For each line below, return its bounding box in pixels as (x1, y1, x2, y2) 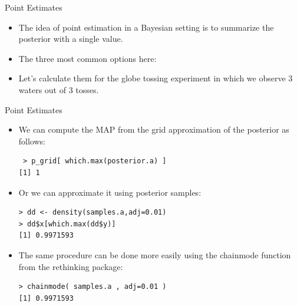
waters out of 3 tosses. (18, 83, 99, 96)
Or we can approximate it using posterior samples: (18, 186, 202, 198)
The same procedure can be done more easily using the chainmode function (18, 248, 291, 261)
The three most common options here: (18, 52, 157, 64)
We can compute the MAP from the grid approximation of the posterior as (18, 123, 289, 136)
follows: (18, 134, 45, 147)
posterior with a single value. (18, 32, 123, 45)
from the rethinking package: (18, 260, 123, 272)
